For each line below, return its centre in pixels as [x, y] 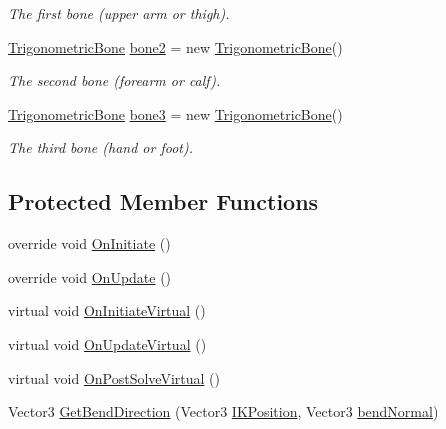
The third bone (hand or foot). [100, 147]
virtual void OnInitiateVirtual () [107, 310]
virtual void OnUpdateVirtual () [107, 343]
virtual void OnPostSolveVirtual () [114, 377]
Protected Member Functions [163, 201]
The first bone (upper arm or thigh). [119, 13]
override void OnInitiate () [89, 243]
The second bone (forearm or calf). [114, 80]
